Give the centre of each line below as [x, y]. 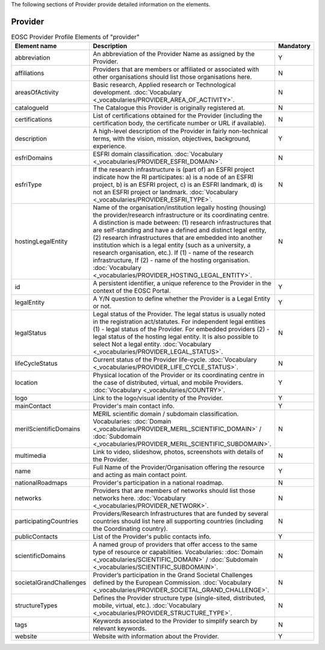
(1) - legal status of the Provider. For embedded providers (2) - [181, 330]
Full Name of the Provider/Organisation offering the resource [179, 467]
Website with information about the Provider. [156, 637]
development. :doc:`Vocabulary [137, 92]
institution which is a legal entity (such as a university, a [172, 245]
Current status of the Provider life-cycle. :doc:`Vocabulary [175, 360]
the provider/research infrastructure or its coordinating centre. [181, 215]
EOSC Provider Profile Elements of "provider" [75, 37]
